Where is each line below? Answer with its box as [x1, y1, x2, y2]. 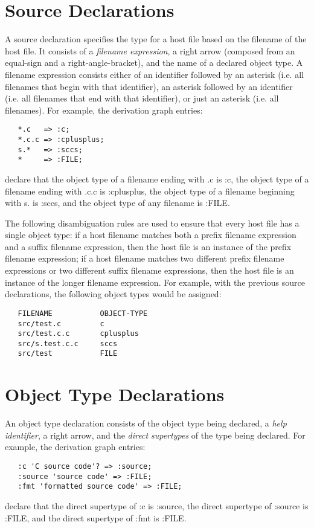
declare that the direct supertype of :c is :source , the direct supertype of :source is [5, 500, 309, 512]
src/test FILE [18, 349, 118, 358]
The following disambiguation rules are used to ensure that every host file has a [5, 216, 300, 229]
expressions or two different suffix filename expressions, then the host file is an [5, 264, 294, 277]
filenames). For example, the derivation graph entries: [5, 103, 203, 116]
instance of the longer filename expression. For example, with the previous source [5, 275, 305, 288]
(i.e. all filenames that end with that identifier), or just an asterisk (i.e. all [5, 92, 279, 105]
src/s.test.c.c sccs [18, 339, 118, 348]
